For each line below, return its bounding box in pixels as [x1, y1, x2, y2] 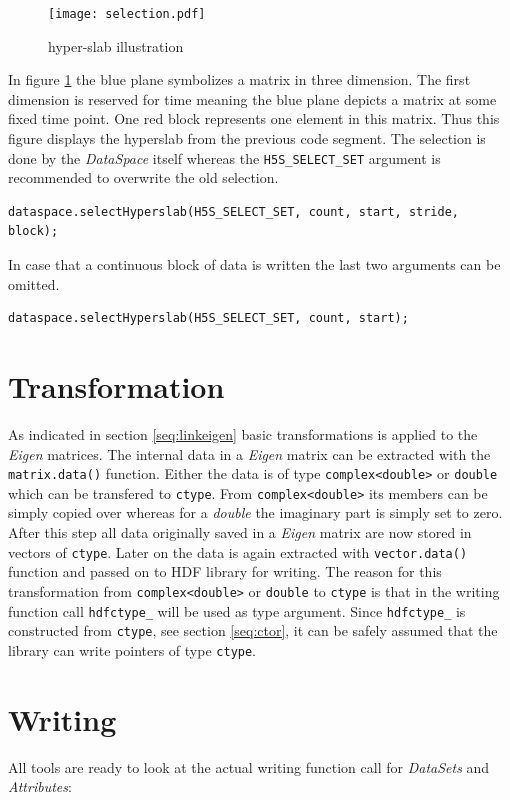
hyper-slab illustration [48, 35, 184, 56]
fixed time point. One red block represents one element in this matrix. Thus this [8, 108, 500, 129]
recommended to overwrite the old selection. [8, 167, 279, 188]
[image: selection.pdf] [48, 7, 206, 21]
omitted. [8, 273, 60, 294]
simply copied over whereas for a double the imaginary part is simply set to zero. [8, 502, 503, 523]
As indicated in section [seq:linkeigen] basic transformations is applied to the [8, 423, 478, 444]
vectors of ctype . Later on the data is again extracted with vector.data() [8, 541, 468, 562]
